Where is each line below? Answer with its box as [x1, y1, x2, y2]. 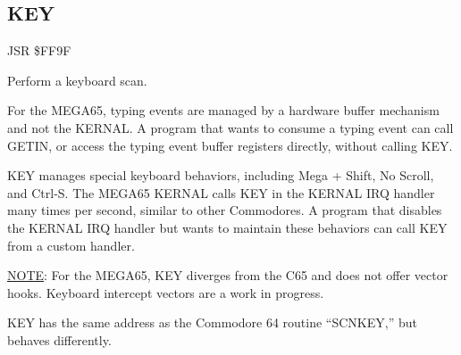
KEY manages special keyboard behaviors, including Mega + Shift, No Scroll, [7, 166, 434, 185]
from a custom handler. [7, 235, 135, 254]
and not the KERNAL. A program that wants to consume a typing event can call [7, 118, 454, 136]
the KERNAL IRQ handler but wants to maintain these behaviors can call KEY [7, 218, 448, 236]
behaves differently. [7, 330, 112, 349]
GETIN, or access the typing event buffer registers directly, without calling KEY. [7, 136, 453, 154]
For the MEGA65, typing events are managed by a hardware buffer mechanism [7, 101, 440, 120]
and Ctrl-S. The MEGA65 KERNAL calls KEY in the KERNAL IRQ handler [7, 183, 435, 202]
